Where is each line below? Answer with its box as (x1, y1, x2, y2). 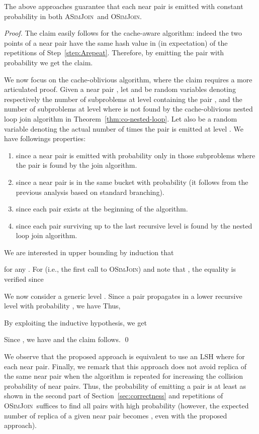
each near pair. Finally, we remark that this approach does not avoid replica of (4, 361, 247, 371)
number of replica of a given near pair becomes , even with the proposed (4, 410, 227, 420)
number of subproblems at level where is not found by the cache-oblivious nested (4, 103, 253, 114)
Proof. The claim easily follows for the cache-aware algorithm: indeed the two (4, 28, 242, 38)
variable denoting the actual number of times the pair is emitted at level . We (4, 123, 243, 134)
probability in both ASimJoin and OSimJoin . (4, 11, 142, 21)
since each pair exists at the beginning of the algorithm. (16, 203, 188, 214)
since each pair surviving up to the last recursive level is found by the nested (16, 220, 252, 231)
